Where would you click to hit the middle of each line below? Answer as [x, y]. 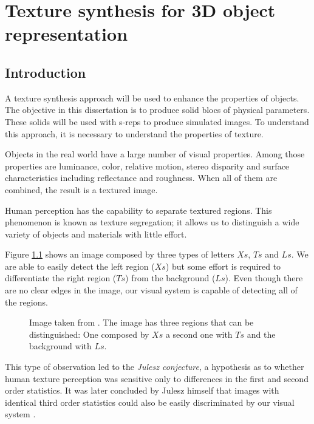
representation [67, 34]
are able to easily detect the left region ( [80, 266]
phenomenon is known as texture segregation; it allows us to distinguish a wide [152, 222]
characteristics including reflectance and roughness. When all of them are [141, 178]
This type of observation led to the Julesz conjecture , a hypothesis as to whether [155, 367]
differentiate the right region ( [61, 278]
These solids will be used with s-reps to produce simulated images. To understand [157, 121]
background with [60, 346]
